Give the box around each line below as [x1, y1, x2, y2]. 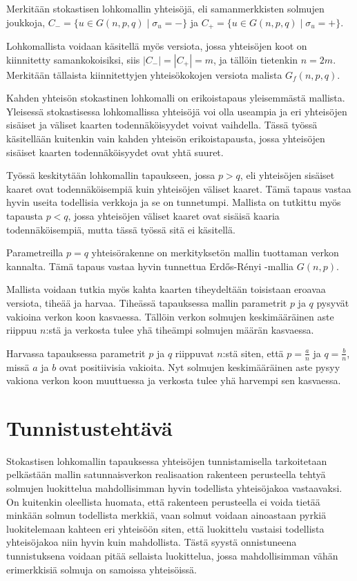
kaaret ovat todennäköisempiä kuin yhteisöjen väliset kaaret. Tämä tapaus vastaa [6, 181, 351, 196]
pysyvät [316, 295, 349, 309]
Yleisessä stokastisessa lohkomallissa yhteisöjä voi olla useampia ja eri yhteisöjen [6, 104, 347, 118]
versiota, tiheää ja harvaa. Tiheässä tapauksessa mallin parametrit [6, 295, 287, 309]
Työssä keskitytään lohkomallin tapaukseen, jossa [6, 168, 215, 182]
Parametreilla [6, 245, 64, 260]
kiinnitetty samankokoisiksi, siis [6, 52, 140, 66]
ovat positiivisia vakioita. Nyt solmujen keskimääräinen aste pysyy [59, 359, 340, 374]
